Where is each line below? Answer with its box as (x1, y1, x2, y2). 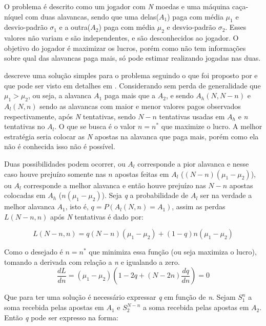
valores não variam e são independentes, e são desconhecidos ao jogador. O (4, 32, 239, 43)
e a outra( (59, 22, 91, 32)
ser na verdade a (200, 190, 252, 201)
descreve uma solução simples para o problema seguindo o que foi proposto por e (4, 69, 258, 80)
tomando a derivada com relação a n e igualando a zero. (4, 256, 180, 267)
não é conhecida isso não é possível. (4, 141, 115, 152)
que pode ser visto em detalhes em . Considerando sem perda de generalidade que (4, 80, 261, 90)
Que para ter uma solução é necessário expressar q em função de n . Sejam (4, 292, 236, 302)
